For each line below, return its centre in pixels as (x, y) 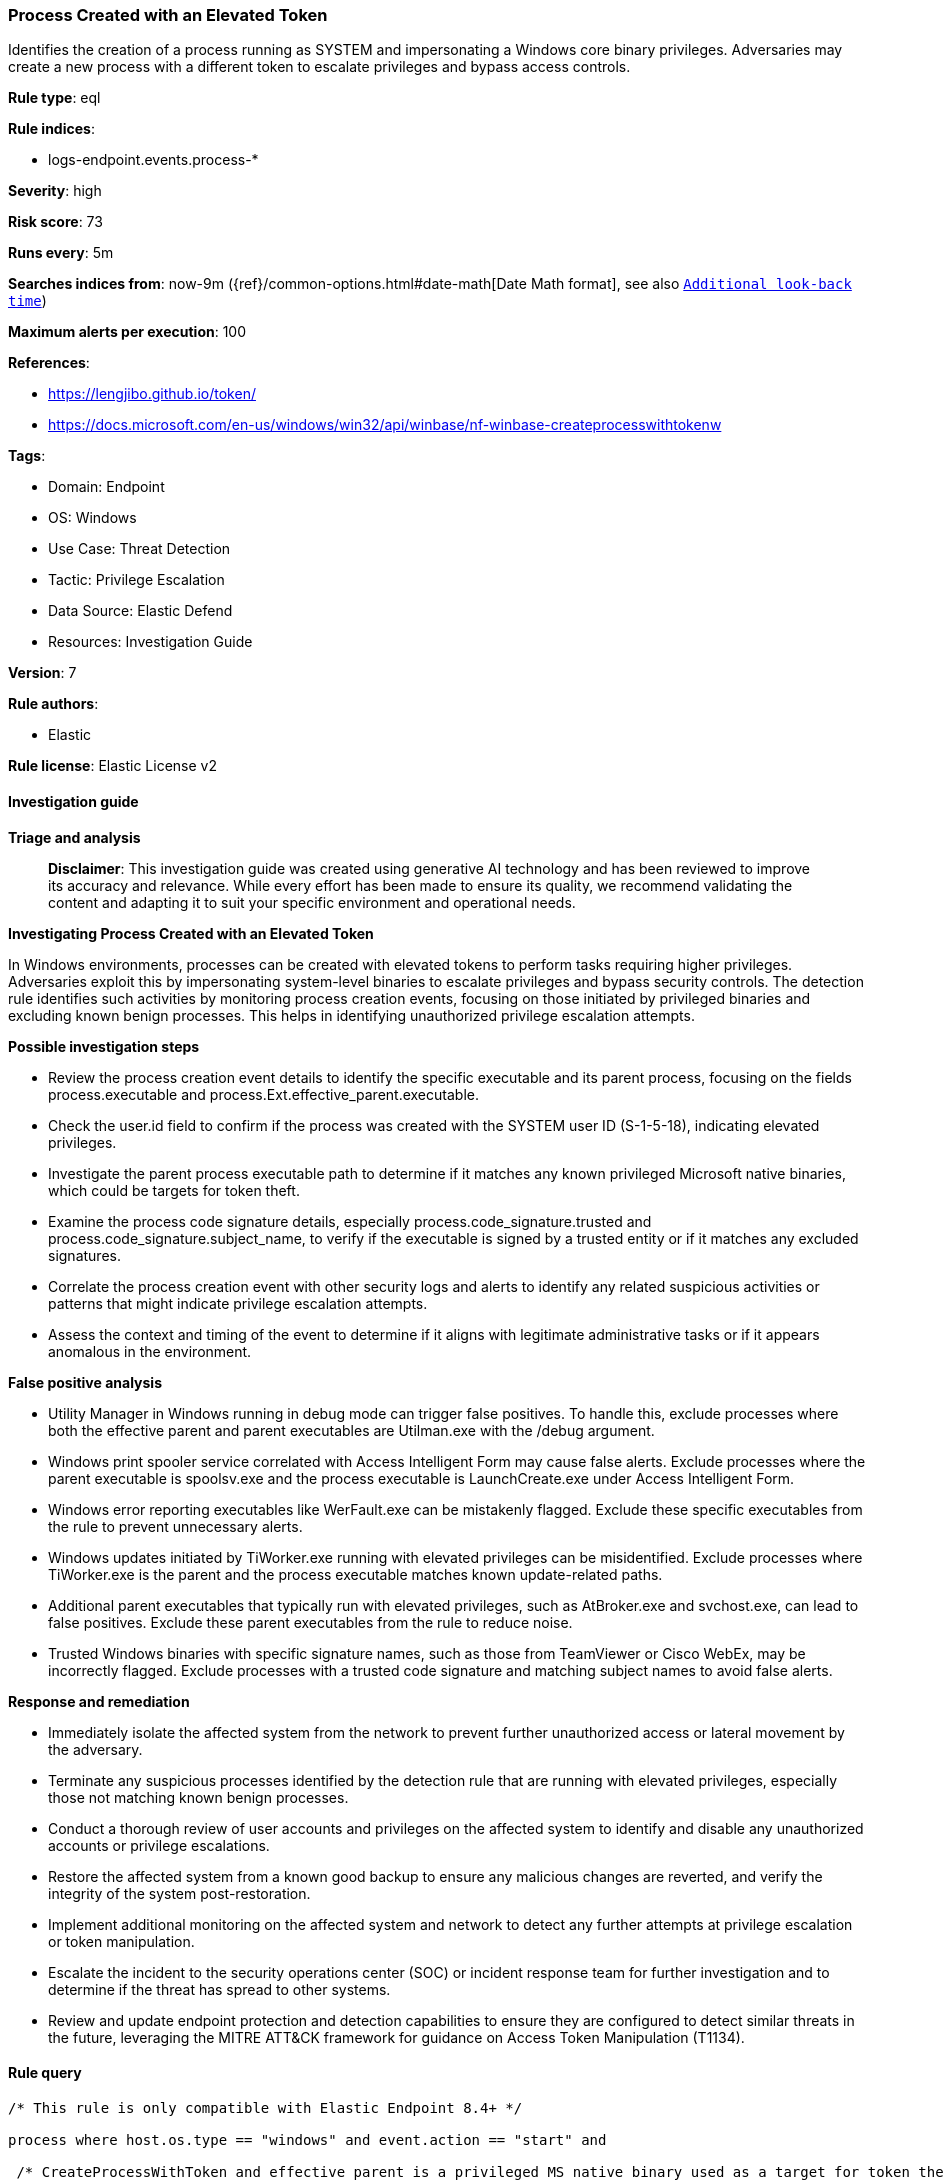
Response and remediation (99, 1701)
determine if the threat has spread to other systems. (219, 1989)
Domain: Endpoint (106, 487)
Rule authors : (53, 704)
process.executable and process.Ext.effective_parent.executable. (263, 1094)
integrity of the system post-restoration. (179, 1893)
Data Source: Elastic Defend (140, 611)
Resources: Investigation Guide (150, 642)
